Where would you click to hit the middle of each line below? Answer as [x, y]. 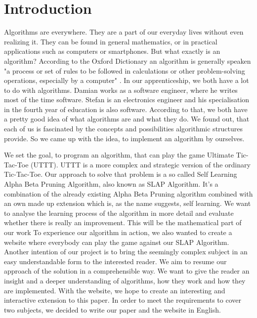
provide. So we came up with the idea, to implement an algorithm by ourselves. [124, 138]
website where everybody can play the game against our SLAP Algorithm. [117, 242]
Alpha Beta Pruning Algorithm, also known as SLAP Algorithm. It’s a [111, 184]
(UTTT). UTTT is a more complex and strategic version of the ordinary [141, 164]
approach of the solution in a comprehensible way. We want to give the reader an [127, 271]
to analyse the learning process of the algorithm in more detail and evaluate [119, 213]
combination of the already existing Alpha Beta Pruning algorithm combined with [128, 193]
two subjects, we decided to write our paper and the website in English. [112, 309]
